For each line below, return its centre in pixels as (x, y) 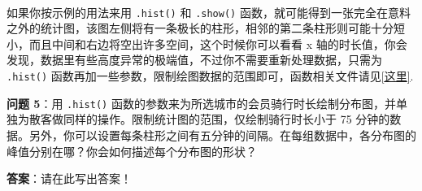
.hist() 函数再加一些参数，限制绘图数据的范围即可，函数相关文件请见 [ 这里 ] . (210, 76)
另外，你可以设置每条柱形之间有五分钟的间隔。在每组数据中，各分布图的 (222, 135)
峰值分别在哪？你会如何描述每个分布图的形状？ (132, 151)
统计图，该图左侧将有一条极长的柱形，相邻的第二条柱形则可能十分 (217, 28)
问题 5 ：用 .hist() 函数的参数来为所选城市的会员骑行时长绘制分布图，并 (201, 103)
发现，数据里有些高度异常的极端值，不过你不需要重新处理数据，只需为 (194, 60)
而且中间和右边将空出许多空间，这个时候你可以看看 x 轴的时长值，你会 (218, 43)
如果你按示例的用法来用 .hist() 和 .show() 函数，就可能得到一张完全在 (197, 12)
